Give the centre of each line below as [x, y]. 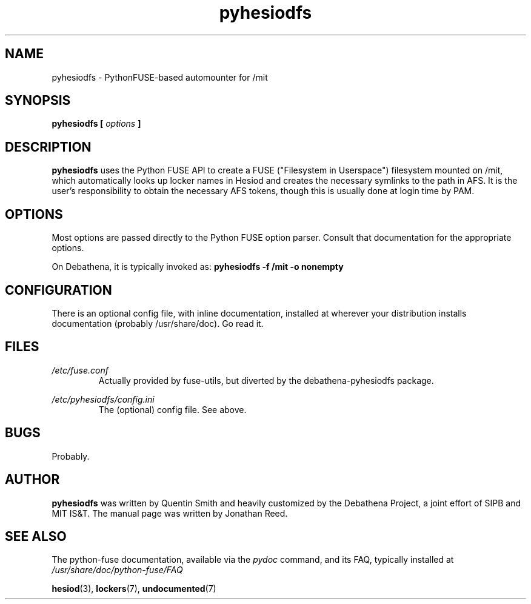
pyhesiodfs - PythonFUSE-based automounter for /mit [160, 77]
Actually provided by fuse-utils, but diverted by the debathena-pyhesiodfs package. [266, 380]
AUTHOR [32, 480]
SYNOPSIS [38, 101]
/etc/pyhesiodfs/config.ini [103, 399]
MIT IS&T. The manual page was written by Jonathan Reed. [170, 513]
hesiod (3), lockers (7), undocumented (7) [134, 589]
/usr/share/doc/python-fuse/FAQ [117, 570]
